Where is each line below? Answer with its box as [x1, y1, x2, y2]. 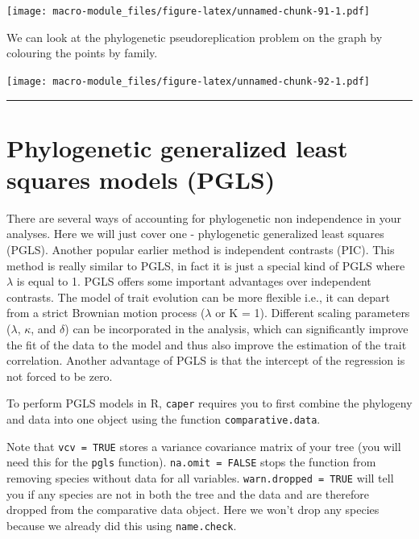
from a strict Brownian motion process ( [6, 304, 205, 321]
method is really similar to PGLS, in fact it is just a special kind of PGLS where [6, 257, 405, 274]
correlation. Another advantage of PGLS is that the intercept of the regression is [6, 352, 405, 369]
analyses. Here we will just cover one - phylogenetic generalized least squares [6, 225, 384, 242]
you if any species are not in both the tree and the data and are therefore [6, 485, 369, 502]
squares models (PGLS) [6, 162, 276, 195]
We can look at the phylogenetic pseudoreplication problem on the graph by [6, 28, 383, 45]
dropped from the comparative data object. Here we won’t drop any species [6, 501, 380, 518]
